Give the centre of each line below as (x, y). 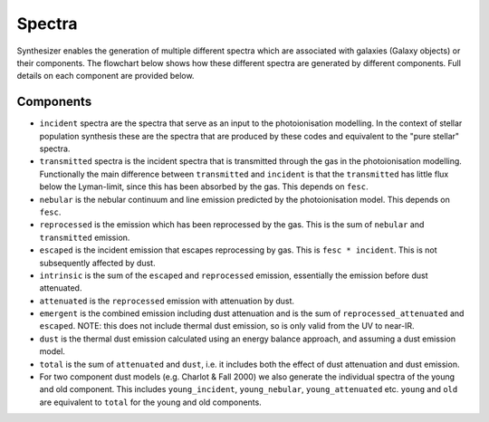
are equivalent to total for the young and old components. (150, 402)
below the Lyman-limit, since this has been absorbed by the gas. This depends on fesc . (204, 187)
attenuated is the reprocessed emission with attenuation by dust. (167, 301)
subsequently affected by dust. (97, 263)
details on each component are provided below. (105, 76)
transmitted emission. (85, 237)
